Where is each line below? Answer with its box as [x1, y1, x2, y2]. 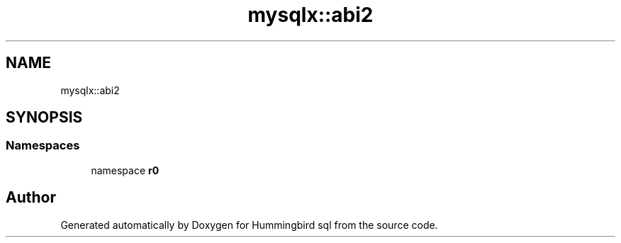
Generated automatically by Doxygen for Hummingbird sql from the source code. [60, 218, 438, 231]
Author [6, 188, 56, 207]
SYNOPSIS [6, 108, 83, 127]
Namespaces [6, 138, 80, 153]
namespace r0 [91, 164, 160, 176]
